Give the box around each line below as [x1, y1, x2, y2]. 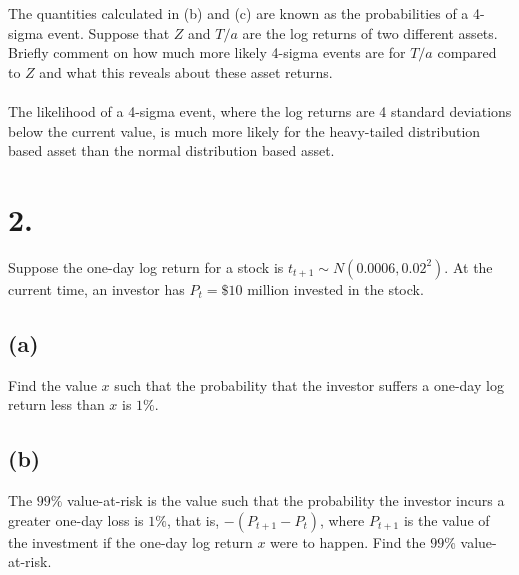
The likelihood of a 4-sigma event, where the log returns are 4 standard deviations [8, 100, 512, 121]
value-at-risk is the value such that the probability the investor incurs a [67, 490, 505, 511]
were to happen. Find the [270, 531, 426, 552]
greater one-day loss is [8, 509, 144, 530]
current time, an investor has [8, 278, 185, 299]
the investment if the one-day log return [8, 531, 253, 552]
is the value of [403, 509, 490, 530]
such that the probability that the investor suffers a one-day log [114, 374, 504, 395]
